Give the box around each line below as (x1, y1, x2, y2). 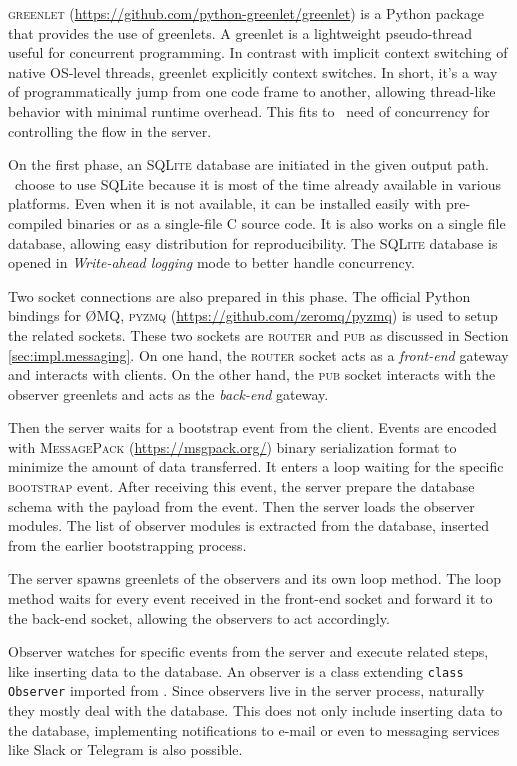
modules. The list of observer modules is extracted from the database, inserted (8, 515, 489, 536)
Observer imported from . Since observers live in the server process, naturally (8, 680, 485, 701)
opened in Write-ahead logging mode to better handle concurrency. (8, 252, 415, 273)
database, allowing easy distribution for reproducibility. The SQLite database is (8, 232, 498, 253)
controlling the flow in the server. (8, 120, 212, 141)
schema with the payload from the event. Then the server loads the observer (8, 495, 475, 516)
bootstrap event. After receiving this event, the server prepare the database (8, 476, 475, 497)
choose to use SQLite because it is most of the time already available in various (14, 173, 502, 194)
